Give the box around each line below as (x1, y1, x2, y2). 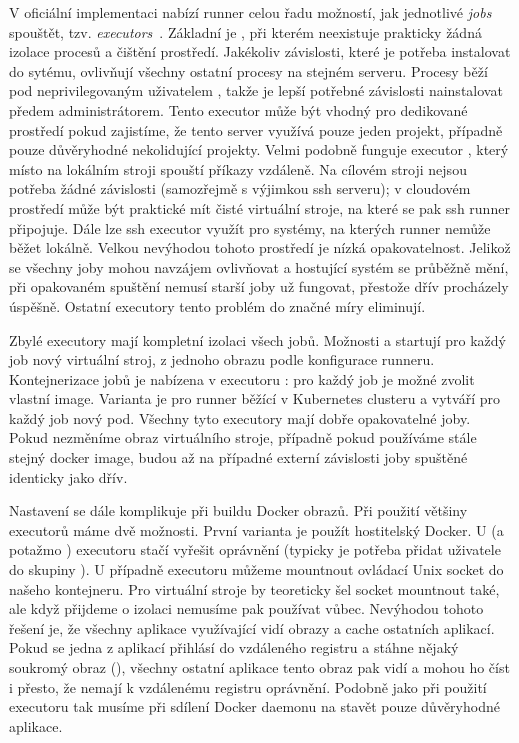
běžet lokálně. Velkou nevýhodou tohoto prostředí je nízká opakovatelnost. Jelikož (9, 237, 511, 258)
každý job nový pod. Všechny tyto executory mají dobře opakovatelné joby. (9, 407, 471, 428)
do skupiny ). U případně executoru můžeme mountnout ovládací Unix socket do (9, 559, 504, 580)
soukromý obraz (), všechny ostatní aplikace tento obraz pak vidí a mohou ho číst (9, 657, 510, 677)
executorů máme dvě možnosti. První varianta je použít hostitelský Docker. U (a (9, 519, 504, 540)
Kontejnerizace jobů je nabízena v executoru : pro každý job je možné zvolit (9, 368, 475, 389)
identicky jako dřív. (9, 466, 128, 487)
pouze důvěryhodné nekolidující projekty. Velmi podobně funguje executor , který (9, 139, 509, 160)
